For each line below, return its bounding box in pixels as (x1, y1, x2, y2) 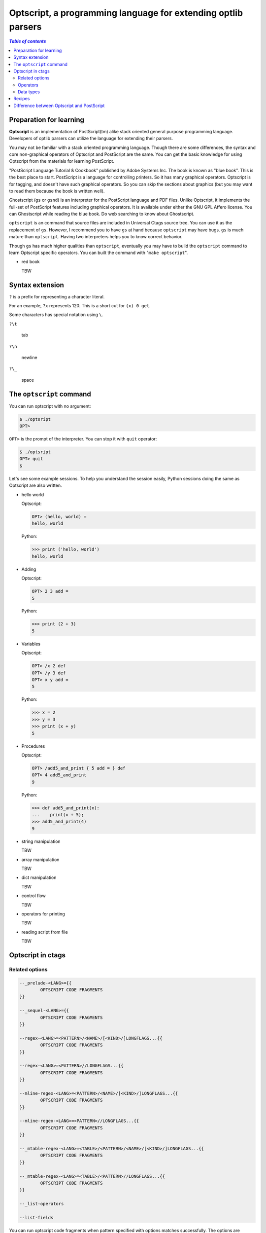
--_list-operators (19, 1201, 64, 1207)
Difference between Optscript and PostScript (13, 103, 105, 109)
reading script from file (21, 929, 68, 935)
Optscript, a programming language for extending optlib (9, 7, 243, 18)
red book (21, 259, 40, 265)
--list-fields (19, 1215, 54, 1220)
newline (21, 355, 37, 361)
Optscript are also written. (9, 482, 62, 488)
